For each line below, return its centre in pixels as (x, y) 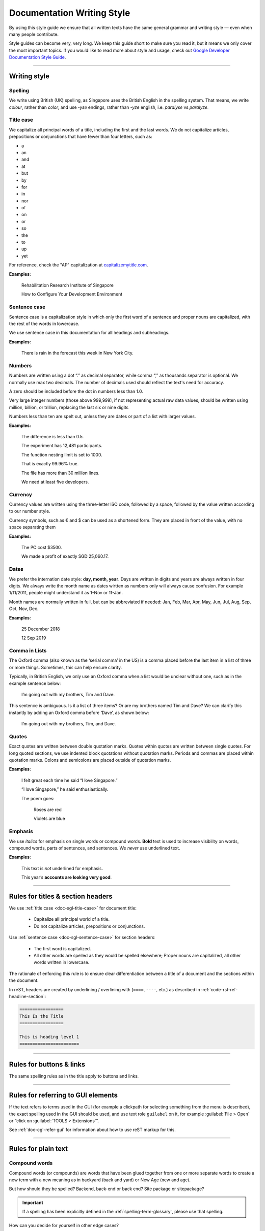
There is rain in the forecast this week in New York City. (77, 353)
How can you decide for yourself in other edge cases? (64, 1225)
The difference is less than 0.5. (53, 436)
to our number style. (30, 511)
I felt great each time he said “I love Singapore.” (69, 780)
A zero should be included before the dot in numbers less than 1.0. (76, 391)
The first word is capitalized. (62, 948)
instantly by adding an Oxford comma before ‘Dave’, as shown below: (79, 713)
